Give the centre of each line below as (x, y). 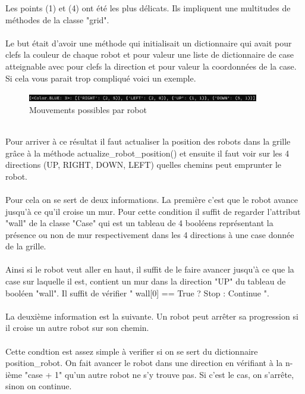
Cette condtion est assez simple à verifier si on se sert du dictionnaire (132, 351)
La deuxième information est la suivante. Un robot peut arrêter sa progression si (152, 316)
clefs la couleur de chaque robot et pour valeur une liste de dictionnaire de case (150, 54)
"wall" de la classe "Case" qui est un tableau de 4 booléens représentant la (139, 223)
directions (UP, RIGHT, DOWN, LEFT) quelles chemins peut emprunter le (144, 165)
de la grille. (26, 246)
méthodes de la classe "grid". (57, 19)
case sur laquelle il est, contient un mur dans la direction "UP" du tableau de (146, 281)
